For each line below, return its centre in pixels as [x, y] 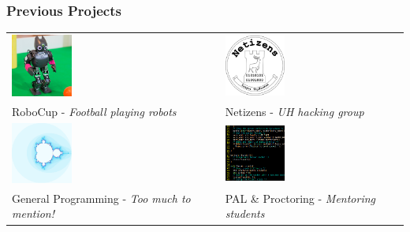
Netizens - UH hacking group [294, 111]
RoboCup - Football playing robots [94, 111]
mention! [34, 213]
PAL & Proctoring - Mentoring [300, 198]
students [245, 213]
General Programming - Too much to [101, 198]
